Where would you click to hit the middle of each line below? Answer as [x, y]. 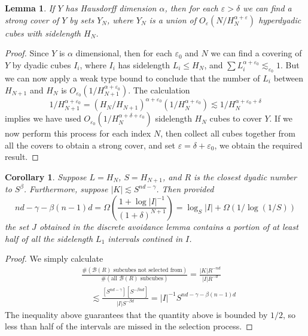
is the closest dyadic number [245, 176]
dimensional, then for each [124, 53]
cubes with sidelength [43, 33]
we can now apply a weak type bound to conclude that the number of [132, 78]
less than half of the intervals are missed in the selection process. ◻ [129, 326]
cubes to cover [236, 118]
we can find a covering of [256, 53]
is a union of [173, 19]
